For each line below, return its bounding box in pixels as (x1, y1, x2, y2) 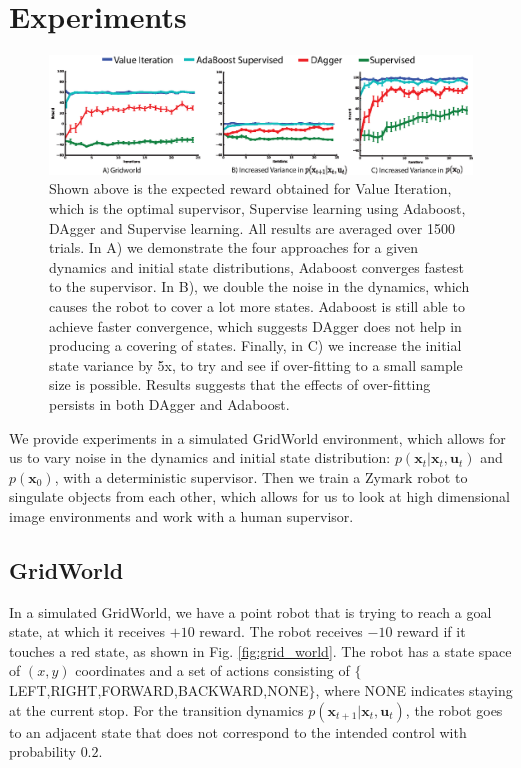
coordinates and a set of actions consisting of (75, 660, 350, 681)
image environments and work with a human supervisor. (9, 505, 354, 526)
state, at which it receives (9, 621, 166, 642)
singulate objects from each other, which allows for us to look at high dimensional (9, 486, 511, 507)
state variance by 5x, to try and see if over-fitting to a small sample (49, 354, 463, 375)
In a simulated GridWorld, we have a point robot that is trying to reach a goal (9, 601, 492, 622)
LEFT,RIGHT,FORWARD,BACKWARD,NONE (9, 680, 309, 701)
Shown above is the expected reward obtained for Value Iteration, (49, 178, 452, 199)
